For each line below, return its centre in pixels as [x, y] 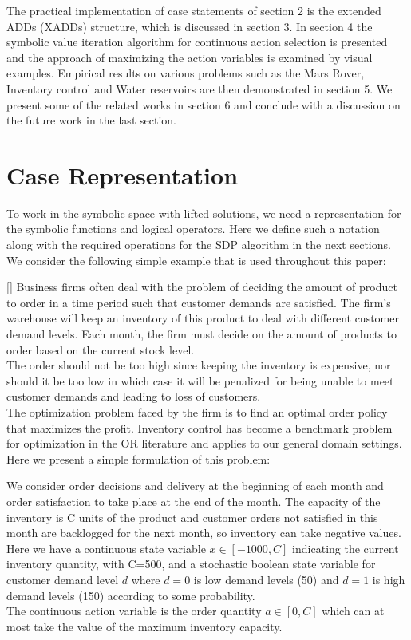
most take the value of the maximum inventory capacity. [144, 626]
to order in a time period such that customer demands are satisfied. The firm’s [199, 302]
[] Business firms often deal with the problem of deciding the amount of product [202, 287]
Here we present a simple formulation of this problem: [138, 458]
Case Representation [123, 174]
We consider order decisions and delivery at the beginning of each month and [195, 486]
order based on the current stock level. [101, 349]
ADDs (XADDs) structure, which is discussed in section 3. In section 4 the [190, 26]
